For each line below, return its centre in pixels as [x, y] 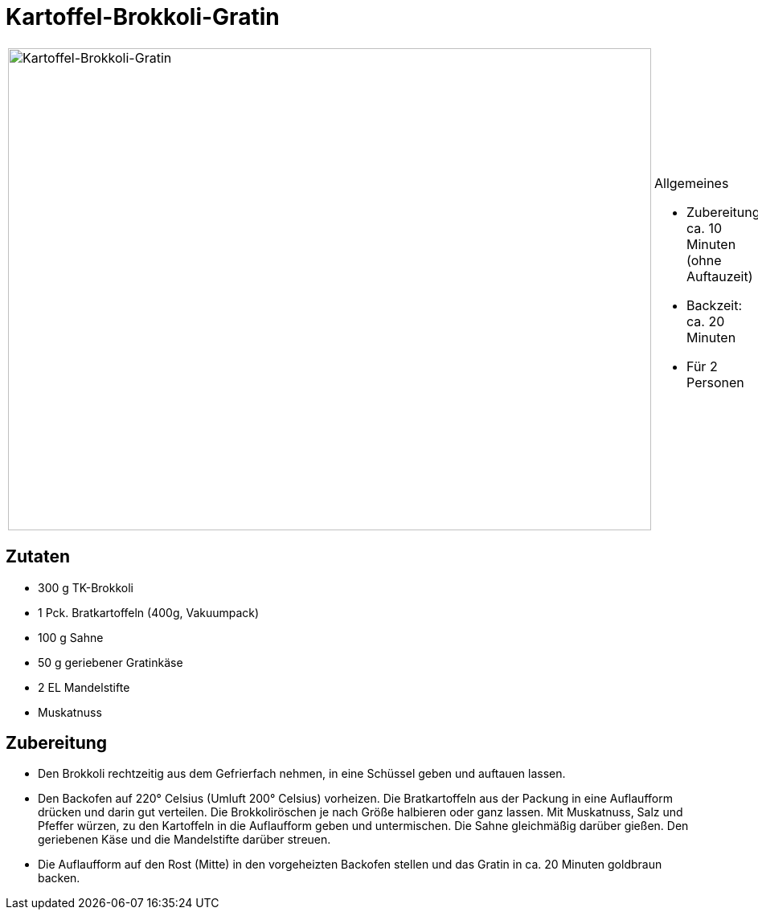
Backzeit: [715, 305]
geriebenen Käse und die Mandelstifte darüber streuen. [184, 840]
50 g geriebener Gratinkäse [111, 662]
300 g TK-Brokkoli [86, 587]
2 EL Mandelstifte [84, 687]
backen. [59, 878]
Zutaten [38, 557]
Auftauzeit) [720, 276]
